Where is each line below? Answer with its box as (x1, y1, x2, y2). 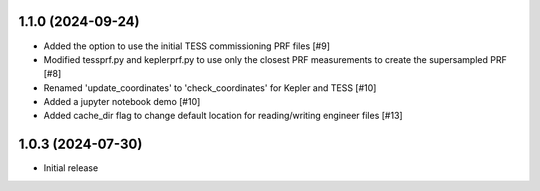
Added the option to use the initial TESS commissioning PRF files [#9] (43, 40, 330, 52)
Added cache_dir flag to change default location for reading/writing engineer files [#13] (43, 110, 404, 122)
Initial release (43, 162, 99, 174)
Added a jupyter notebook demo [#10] (43, 96, 201, 108)
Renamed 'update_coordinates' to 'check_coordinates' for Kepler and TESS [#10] (43, 81, 377, 94)
